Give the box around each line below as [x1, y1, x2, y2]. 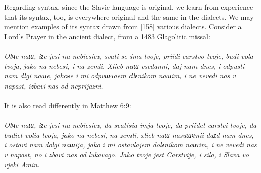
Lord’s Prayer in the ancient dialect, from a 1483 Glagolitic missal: [4, 31, 210, 41]
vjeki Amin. [4, 159, 40, 169]
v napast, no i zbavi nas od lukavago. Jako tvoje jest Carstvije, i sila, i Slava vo [4, 149, 249, 159]
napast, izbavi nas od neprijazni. [4, 80, 103, 91]
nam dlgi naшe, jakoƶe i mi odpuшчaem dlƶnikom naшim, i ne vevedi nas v [4, 70, 236, 81]
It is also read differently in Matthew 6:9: [4, 100, 132, 110]
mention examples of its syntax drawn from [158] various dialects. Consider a [4, 21, 242, 32]
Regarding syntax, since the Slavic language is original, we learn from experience [4, 2, 253, 12]
